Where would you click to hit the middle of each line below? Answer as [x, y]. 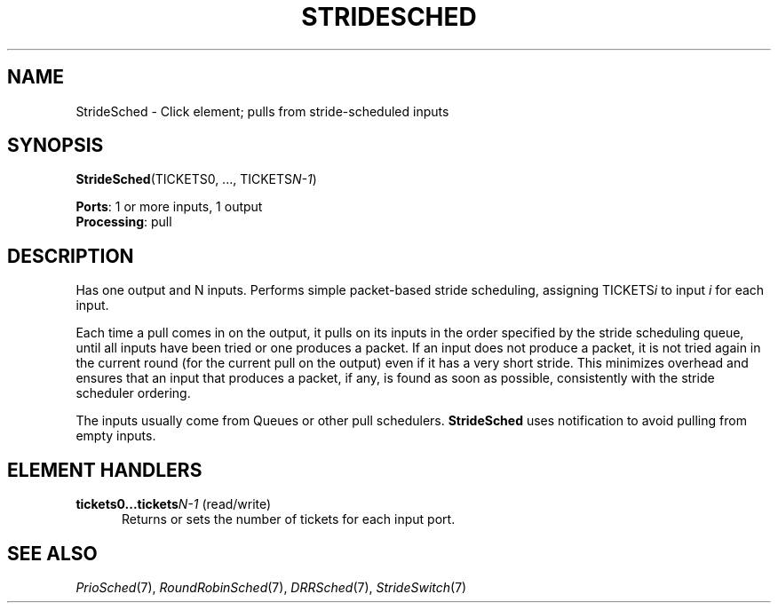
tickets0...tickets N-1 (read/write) [174, 504]
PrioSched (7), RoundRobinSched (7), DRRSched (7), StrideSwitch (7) [271, 587]
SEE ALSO [52, 553]
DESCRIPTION [71, 256]
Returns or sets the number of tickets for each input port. [289, 519]
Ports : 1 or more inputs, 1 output [169, 207]
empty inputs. [116, 436]
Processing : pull [124, 222]
